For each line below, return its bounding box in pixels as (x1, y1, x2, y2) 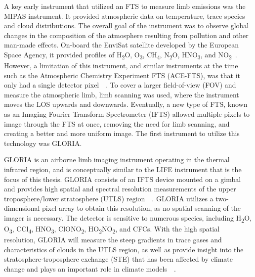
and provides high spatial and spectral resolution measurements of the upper (4, 184, 236, 194)
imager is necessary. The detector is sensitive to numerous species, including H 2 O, (4, 213, 252, 224)
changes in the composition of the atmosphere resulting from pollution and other (4, 30, 249, 40)
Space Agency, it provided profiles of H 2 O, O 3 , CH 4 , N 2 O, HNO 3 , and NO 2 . (4, 49, 237, 61)
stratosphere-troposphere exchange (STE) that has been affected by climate (4, 254, 233, 264)
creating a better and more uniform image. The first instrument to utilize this (4, 128, 240, 138)
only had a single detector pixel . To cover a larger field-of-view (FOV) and (4, 80, 236, 90)
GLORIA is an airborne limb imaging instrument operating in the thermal (4, 154, 230, 165)
